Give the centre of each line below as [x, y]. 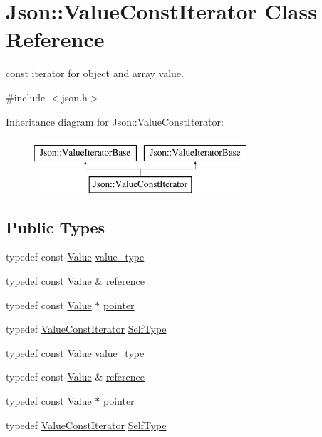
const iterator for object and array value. [95, 73]
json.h [74, 97]
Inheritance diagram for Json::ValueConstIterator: [115, 121]
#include [26, 97]
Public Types [56, 227]
